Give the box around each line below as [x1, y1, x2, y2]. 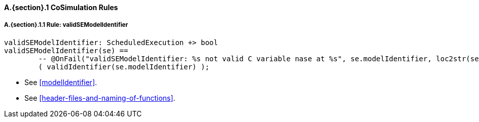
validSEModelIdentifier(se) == [4, 46, 128, 55]
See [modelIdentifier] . [24, 77, 97, 87]
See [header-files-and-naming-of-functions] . [24, 93, 176, 102]
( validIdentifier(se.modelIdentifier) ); [38, 62, 210, 71]
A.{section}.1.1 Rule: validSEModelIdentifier [4, 21, 128, 29]
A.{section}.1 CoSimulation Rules [4, 3, 118, 12]
